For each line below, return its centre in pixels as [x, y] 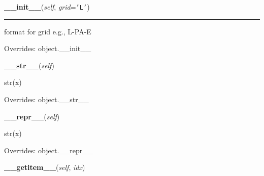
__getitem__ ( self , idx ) [45, 167]
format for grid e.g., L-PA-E [48, 31]
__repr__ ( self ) [32, 116]
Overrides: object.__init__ [48, 48]
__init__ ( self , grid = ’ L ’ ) [47, 7]
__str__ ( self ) [29, 65]
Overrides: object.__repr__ [49, 150]
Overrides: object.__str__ [46, 99]
